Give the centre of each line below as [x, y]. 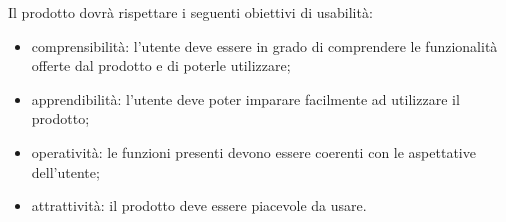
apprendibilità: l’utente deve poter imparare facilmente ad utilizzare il [245, 98]
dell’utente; [65, 171]
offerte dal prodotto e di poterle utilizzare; [161, 65]
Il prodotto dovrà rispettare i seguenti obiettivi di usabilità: [190, 12]
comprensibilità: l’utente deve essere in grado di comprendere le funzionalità [264, 45]
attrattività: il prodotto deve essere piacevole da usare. [199, 205]
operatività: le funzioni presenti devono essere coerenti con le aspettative [253, 151]
